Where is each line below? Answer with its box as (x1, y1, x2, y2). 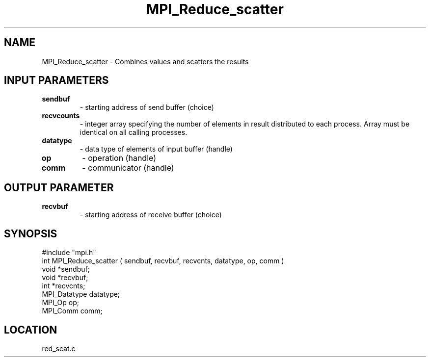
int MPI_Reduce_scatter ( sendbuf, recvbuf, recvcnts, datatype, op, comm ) (42, 257, 284, 265)
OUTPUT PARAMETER (4, 181, 114, 194)
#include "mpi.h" (42, 248, 96, 257)
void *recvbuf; (42, 273, 88, 282)
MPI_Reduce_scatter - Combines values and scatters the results (42, 57, 249, 66)
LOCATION (4, 323, 57, 336)
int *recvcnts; (42, 282, 85, 290)
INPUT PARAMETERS (4, 74, 109, 87)
